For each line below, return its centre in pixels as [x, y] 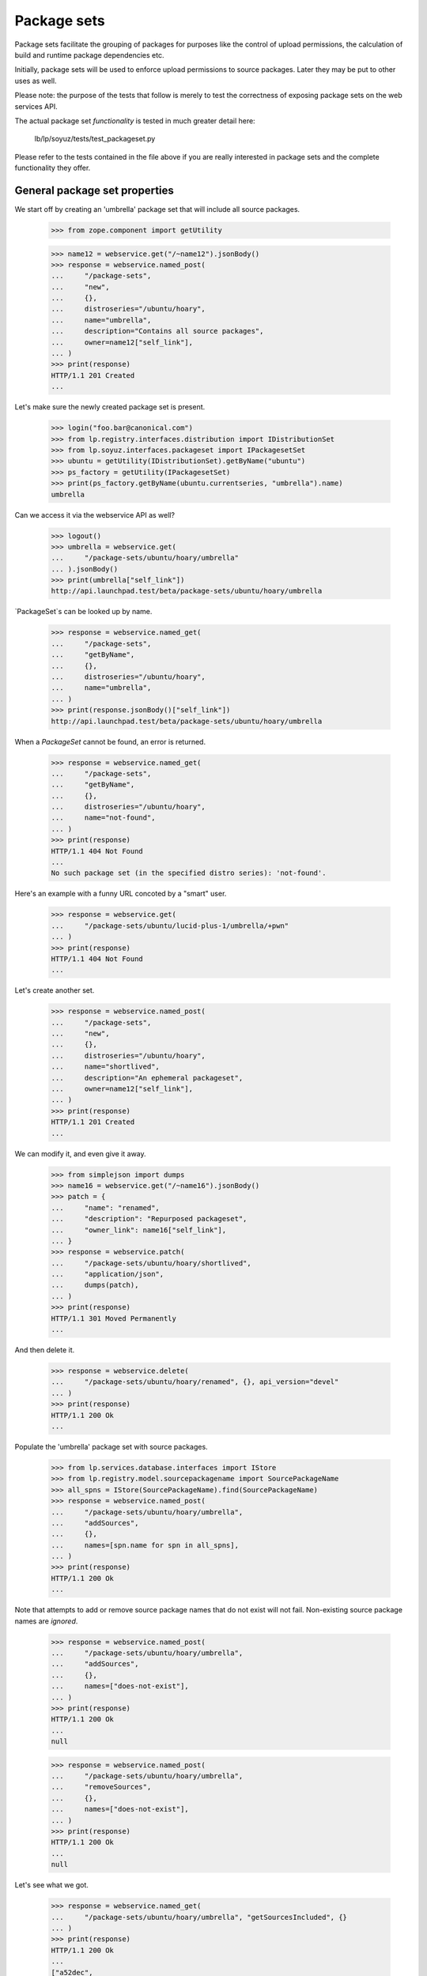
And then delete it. [45, 1350]
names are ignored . [46, 1621]
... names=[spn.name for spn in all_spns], [145, 1545]
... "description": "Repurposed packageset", [149, 1219]
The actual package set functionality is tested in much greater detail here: [135, 121]
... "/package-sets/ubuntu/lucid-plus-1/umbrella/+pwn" [170, 926]
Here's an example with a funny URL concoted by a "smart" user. [121, 894]
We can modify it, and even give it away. [80, 1153]
